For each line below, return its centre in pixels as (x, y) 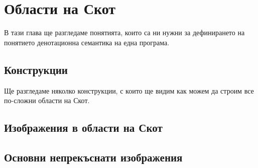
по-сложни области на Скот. (47, 100)
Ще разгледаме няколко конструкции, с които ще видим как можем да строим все (129, 90)
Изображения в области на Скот (83, 128)
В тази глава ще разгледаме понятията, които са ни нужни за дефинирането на (124, 32)
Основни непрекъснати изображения (93, 157)
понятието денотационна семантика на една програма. (87, 42)
